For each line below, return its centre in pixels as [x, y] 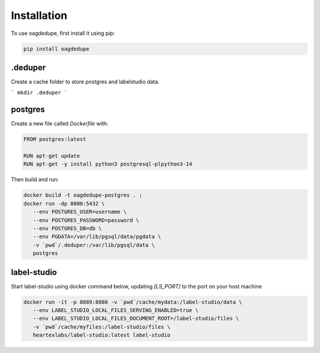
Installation [39, 15]
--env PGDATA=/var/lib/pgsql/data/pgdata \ [97, 237]
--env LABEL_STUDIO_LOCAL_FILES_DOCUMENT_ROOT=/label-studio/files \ [136, 319]
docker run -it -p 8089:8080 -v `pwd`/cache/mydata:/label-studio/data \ [133, 302]
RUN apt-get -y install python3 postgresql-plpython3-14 [108, 164]
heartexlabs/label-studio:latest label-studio [102, 335]
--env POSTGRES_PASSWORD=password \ [86, 220]
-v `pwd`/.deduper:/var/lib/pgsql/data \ [94, 245]
